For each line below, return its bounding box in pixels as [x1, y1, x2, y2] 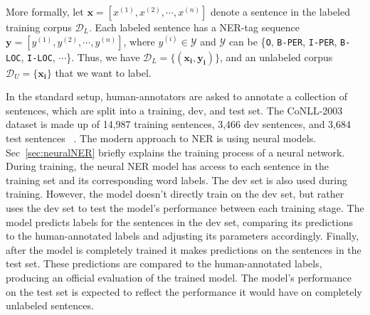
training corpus [6, 20, 72, 34]
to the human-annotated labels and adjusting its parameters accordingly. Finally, [6, 228, 359, 243]
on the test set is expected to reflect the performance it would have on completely [6, 284, 362, 299]
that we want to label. [55, 65, 152, 80]
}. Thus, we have [66, 49, 140, 64]
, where [123, 33, 155, 48]
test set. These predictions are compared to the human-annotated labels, [6, 256, 322, 271]
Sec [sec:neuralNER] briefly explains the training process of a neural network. [6, 144, 345, 159]
